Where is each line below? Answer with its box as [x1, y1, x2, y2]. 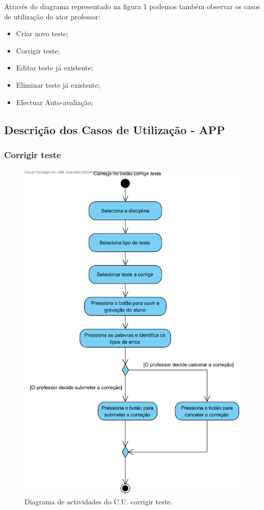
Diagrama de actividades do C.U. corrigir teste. [24, 496, 173, 507]
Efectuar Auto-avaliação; [16, 96, 93, 107]
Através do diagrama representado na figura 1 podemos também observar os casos [4, 1, 260, 11]
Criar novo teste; [16, 28, 69, 39]
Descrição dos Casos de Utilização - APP [4, 121, 225, 137]
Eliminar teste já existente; [16, 79, 100, 90]
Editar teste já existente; [16, 62, 93, 73]
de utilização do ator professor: [4, 11, 100, 21]
